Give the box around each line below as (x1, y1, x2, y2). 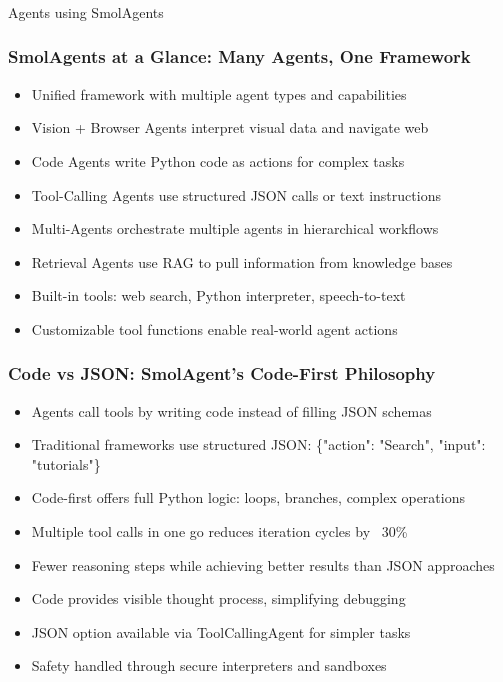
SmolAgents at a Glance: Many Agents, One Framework (8, 44, 471, 69)
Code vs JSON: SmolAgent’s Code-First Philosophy (8, 361, 436, 386)
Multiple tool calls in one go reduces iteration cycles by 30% (31, 521, 408, 542)
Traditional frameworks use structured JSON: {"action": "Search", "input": (31, 434, 486, 455)
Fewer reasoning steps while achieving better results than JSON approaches (31, 554, 495, 575)
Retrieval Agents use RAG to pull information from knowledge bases (31, 251, 453, 272)
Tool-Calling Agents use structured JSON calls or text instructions (31, 184, 441, 205)
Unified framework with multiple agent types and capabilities (31, 83, 407, 104)
